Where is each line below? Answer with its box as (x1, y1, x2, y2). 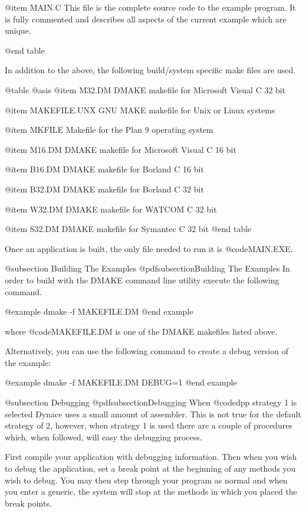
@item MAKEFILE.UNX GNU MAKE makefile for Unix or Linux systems (5, 103, 275, 116)
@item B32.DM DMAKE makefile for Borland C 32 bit (5, 182, 204, 195)
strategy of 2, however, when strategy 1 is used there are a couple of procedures (5, 419, 292, 432)
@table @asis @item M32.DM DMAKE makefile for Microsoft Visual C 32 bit (5, 83, 286, 96)
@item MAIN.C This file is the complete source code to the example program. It (5, 1, 296, 13)
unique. (5, 24, 31, 37)
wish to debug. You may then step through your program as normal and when (5, 473, 288, 486)
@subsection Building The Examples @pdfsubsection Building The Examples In (5, 262, 290, 275)
